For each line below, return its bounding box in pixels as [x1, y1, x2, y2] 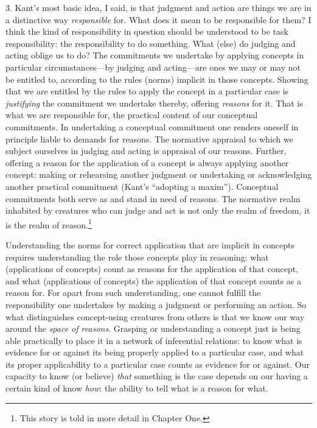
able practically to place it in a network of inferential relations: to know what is [5, 334, 302, 346]
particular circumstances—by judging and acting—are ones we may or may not [5, 60, 301, 73]
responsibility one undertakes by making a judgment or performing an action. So [5, 298, 307, 310]
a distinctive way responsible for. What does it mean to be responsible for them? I [5, 13, 312, 26]
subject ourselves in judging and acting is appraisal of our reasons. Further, [5, 144, 287, 157]
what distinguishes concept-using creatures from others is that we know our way [5, 310, 305, 323]
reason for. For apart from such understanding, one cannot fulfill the [5, 286, 261, 299]
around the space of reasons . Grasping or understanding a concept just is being [5, 322, 301, 335]
